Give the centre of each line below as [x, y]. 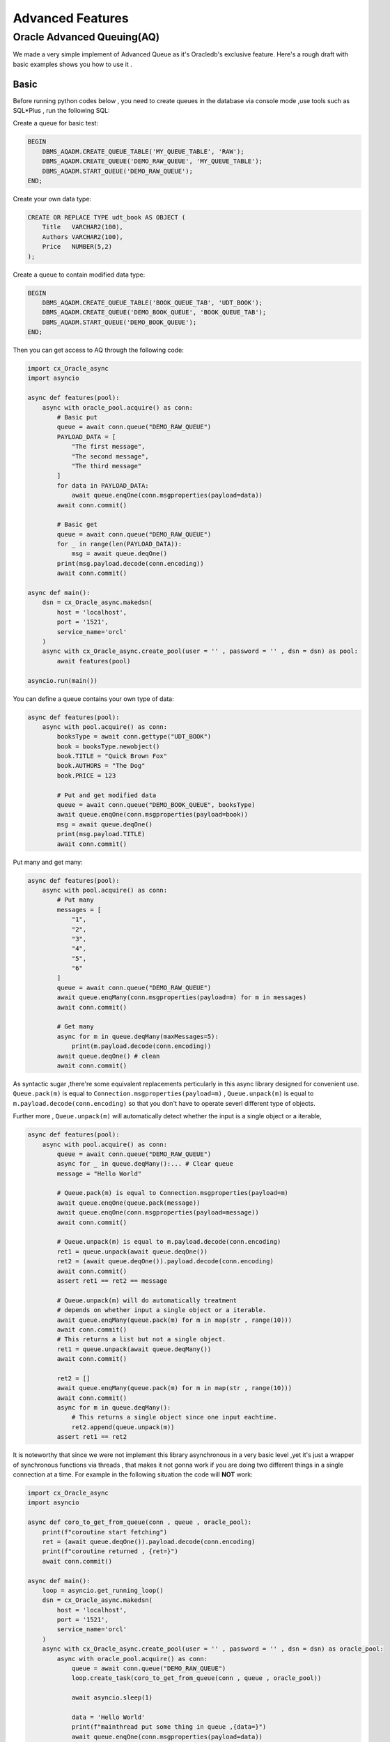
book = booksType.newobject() [108, 746]
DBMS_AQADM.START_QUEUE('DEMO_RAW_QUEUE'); [117, 171]
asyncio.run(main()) [62, 680]
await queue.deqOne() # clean [108, 1056]
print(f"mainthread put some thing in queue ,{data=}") [169, 1727]
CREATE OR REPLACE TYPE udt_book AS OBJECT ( [107, 217]
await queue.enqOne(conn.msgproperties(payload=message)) [158, 1213]
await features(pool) [94, 661]
